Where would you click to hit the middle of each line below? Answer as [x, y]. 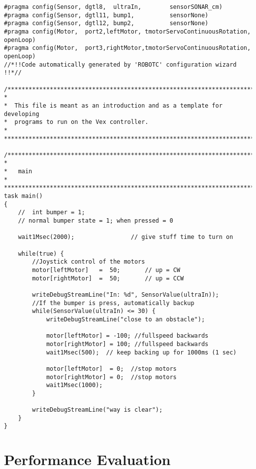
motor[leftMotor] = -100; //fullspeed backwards [127, 336]
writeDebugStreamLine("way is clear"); [97, 410]
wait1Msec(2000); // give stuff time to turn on [126, 237]
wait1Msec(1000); [74, 385]
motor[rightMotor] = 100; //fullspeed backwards [127, 344]
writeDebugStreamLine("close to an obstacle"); [126, 319]
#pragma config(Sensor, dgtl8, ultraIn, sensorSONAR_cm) [113, 7]
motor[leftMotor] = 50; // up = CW [106, 270]
